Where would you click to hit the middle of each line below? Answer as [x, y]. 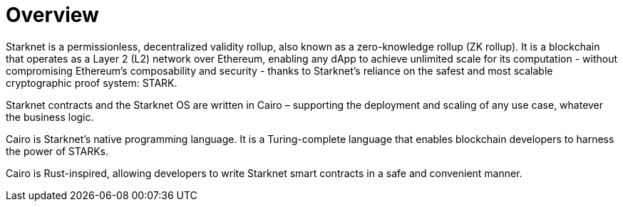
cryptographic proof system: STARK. [92, 83]
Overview [52, 15]
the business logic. [50, 117]
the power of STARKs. [57, 151]
